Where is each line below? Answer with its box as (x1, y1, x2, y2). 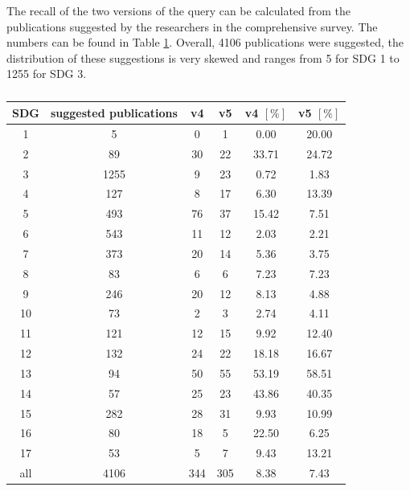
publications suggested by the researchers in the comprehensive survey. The (6, 18, 378, 35)
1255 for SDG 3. (6, 65, 87, 82)
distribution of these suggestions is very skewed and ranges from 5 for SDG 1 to (6, 49, 400, 66)
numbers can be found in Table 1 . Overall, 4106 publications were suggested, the (6, 34, 404, 51)
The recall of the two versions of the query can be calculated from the (6, 2, 351, 18)
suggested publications (50, 104, 178, 121)
